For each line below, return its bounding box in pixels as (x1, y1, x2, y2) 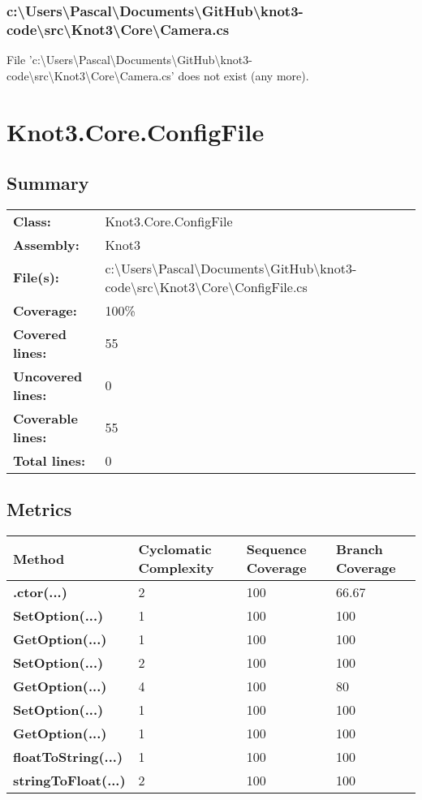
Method (13, 548, 65, 568)
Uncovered (13, 366, 83, 385)
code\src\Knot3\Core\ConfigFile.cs (105, 277, 308, 296)
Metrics (6, 497, 72, 522)
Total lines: (13, 450, 86, 470)
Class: (13, 211, 51, 230)
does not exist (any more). (178, 67, 309, 84)
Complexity (138, 558, 214, 578)
